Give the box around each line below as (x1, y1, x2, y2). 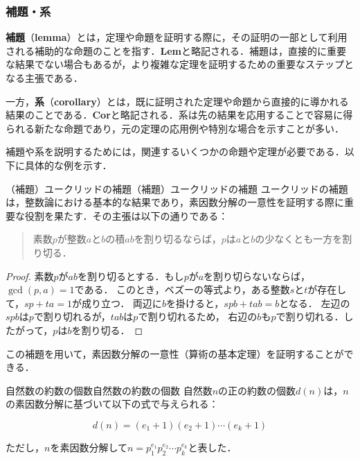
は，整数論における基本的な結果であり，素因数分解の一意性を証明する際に (6, 195, 344, 209)
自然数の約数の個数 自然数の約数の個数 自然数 (6, 383, 213, 397)
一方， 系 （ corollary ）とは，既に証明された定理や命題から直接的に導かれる (6, 94, 349, 108)
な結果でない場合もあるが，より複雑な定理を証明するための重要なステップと (6, 57, 354, 71)
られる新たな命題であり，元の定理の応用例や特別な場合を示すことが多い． (6, 121, 344, 135)
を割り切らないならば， (204, 268, 311, 283)
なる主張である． (6, 71, 83, 85)
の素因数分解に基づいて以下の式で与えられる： (6, 397, 219, 411)
